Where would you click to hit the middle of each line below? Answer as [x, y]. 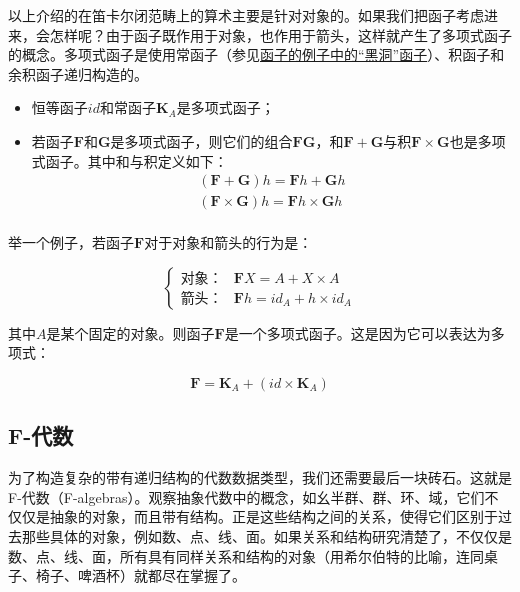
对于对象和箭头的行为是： [228, 242]
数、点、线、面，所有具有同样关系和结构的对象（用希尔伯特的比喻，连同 [246, 555]
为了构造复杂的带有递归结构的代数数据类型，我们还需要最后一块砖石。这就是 [260, 477]
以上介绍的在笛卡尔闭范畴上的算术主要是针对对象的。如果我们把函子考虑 [246, 15]
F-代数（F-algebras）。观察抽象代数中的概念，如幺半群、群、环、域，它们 [246, 496]
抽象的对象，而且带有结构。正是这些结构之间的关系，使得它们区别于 [273, 516]
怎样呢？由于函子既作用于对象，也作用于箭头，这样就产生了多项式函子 [280, 34]
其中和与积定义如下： [157, 160]
